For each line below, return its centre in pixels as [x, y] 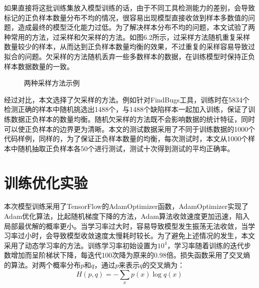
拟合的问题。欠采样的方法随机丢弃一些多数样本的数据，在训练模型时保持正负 [129, 56]
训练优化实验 [46, 182]
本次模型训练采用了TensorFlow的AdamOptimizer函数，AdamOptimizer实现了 [126, 206]
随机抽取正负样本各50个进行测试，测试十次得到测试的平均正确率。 [126, 148]
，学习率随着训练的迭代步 [209, 245]
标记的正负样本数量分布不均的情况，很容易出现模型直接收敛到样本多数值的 [126, 17]
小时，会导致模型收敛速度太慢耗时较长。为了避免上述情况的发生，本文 [140, 236]
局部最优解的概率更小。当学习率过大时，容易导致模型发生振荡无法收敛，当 [126, 226]
